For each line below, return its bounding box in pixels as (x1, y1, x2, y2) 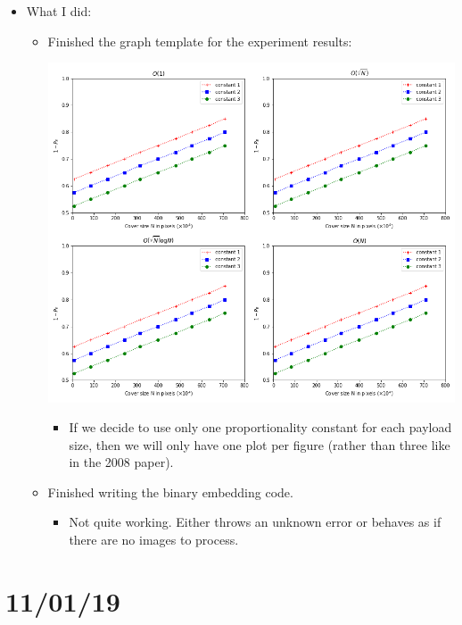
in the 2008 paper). (69, 453, 174, 471)
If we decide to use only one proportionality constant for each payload (69, 418, 452, 437)
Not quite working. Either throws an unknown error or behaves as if (69, 512, 441, 531)
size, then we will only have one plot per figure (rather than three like (69, 435, 450, 454)
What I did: (26, 2, 92, 20)
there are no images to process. (69, 530, 239, 549)
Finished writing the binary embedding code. (47, 482, 293, 501)
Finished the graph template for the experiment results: (47, 31, 352, 50)
